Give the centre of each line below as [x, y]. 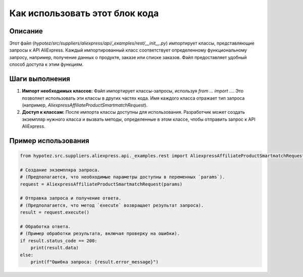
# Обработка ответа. [45, 227]
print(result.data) [55, 248]
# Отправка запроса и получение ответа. [70, 198]
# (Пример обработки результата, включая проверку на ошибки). [100, 234]
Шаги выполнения [40, 79]
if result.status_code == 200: [59, 241]
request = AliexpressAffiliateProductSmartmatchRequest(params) [101, 184]
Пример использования [49, 141]
